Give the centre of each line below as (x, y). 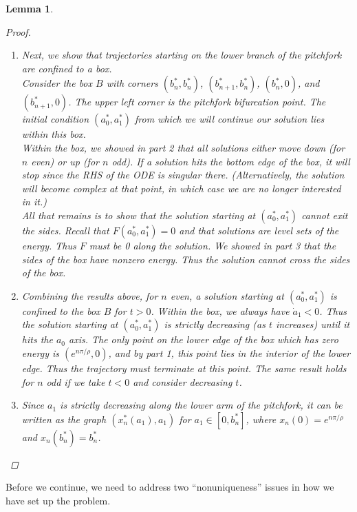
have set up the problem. (58, 500)
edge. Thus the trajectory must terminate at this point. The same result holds (184, 368)
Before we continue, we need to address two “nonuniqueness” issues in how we (170, 487)
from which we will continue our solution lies (230, 119)
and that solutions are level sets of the (259, 230)
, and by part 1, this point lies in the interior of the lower (229, 352)
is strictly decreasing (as (215, 324)
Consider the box (57, 83)
